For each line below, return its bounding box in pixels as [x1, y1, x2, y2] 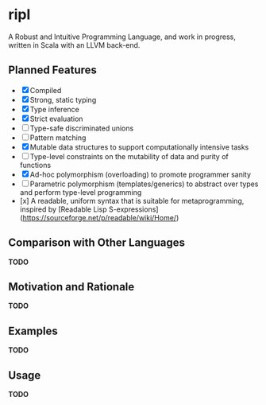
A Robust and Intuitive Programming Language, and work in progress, [8, 32, 236, 41]
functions [19, 160, 52, 169]
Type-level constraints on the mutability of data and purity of [29, 151, 229, 161]
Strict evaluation [29, 114, 83, 123]
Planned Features [8, 64, 98, 77]
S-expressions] [108, 204, 159, 214]
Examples [8, 324, 58, 337]
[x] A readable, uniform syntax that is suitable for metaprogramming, [19, 196, 245, 205]
